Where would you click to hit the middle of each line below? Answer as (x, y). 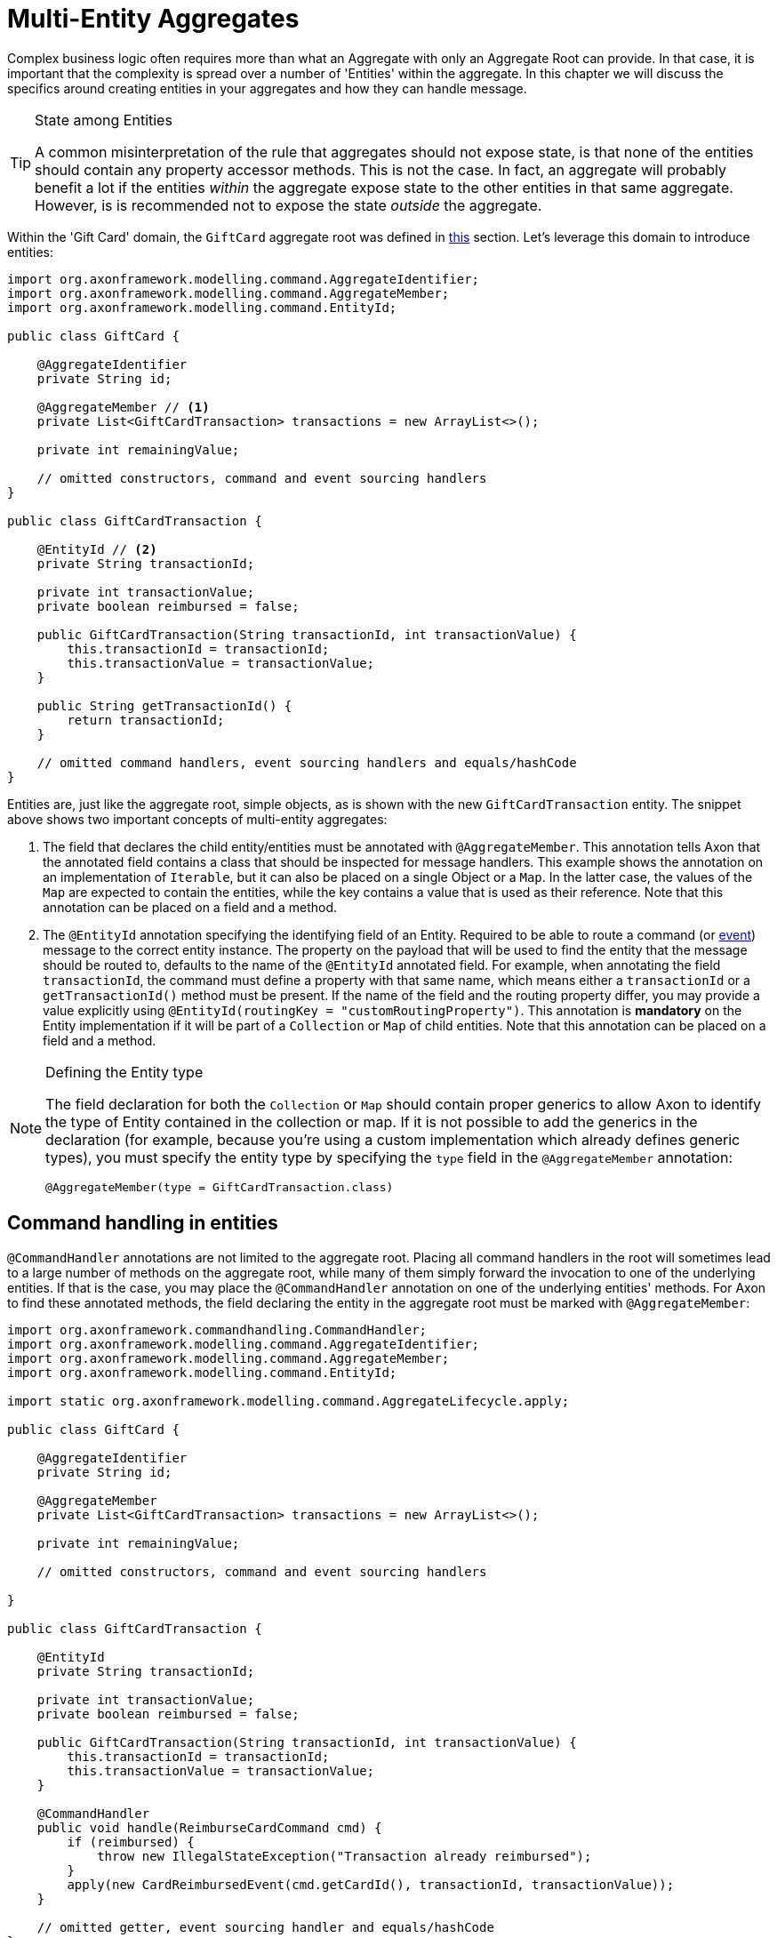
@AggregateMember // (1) (123, 407)
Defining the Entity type (124, 1072)
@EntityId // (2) (97, 549)
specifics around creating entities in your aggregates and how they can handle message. (267, 88)
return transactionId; (146, 720)
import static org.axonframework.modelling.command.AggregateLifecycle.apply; (288, 1401)
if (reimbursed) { (131, 1842)
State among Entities (104, 120)
